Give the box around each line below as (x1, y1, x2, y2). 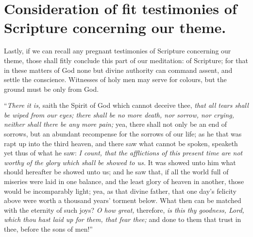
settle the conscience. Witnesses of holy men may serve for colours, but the (4, 74, 227, 85)
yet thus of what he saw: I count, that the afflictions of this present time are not (4, 148, 243, 158)
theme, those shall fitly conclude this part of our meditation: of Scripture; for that (4, 55, 248, 65)
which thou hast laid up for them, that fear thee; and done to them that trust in (4, 214, 241, 224)
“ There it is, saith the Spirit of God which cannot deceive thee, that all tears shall (4, 100, 249, 110)
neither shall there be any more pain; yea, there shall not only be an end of (4, 119, 227, 129)
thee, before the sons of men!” (4, 224, 93, 234)
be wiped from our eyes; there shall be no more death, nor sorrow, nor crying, (4, 109, 234, 119)
